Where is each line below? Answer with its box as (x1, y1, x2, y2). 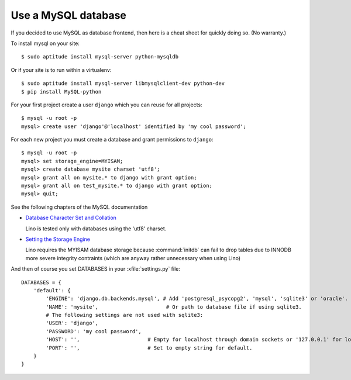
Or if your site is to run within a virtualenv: (11, 66, 112, 73)
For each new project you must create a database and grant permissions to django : (11, 136, 214, 143)
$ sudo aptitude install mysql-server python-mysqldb (21, 53, 178, 60)
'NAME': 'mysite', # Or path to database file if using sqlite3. (46, 303, 302, 310)
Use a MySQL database (11, 9, 127, 22)
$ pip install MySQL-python (21, 88, 102, 95)
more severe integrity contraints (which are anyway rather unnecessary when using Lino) (25, 254, 241, 261)
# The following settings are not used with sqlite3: (46, 312, 204, 319)
